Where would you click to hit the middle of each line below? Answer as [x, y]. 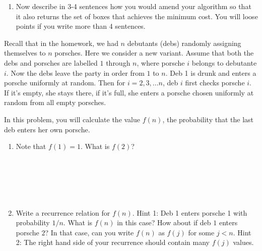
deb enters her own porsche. [47, 129]
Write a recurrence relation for [63, 212]
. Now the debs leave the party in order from [75, 72]
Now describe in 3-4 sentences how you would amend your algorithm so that [134, 6]
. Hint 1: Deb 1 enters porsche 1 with [190, 212]
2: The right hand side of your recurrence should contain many [113, 242]
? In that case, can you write [89, 232]
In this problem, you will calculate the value [72, 119]
